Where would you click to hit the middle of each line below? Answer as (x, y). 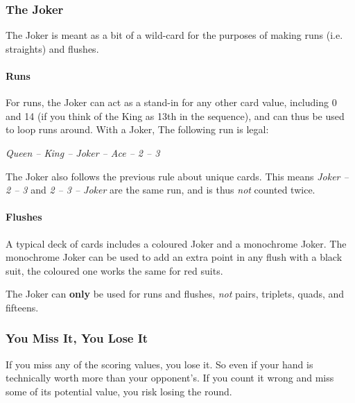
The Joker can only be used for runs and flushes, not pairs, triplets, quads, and (175, 294)
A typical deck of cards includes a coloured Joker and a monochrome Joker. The (176, 243)
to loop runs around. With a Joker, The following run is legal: (137, 129)
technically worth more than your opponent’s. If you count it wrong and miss (170, 378)
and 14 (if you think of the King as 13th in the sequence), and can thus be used (175, 115)
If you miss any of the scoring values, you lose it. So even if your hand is (159, 364)
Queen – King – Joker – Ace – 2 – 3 (83, 152)
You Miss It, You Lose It (77, 338)
